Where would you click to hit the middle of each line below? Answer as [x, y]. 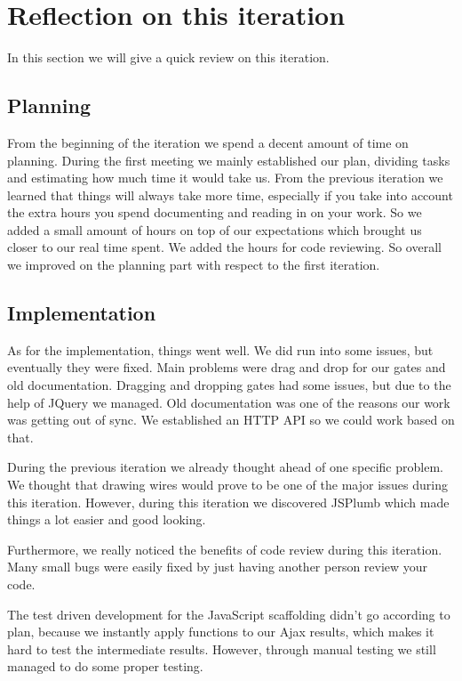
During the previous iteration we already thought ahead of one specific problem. [225, 467]
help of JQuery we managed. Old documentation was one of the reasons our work [229, 402]
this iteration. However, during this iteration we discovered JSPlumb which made [228, 502]
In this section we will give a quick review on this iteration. [168, 57]
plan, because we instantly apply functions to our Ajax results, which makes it [221, 632]
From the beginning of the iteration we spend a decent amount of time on [208, 142]
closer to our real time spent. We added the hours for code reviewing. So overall [224, 247]
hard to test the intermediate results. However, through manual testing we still [222, 649]
